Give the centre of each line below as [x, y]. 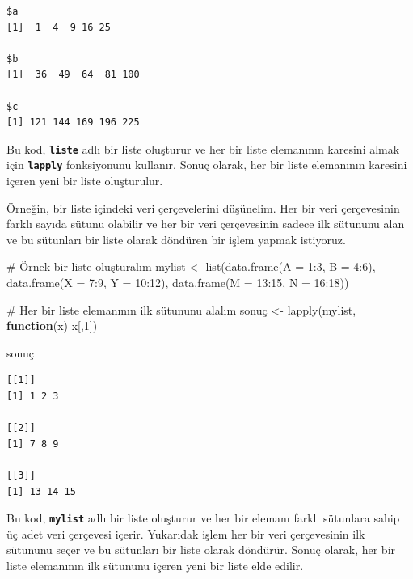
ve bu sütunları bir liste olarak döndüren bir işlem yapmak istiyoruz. [176, 239]
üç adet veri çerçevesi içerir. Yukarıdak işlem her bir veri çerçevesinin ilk [186, 533]
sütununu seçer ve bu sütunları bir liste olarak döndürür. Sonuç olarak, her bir [201, 549]
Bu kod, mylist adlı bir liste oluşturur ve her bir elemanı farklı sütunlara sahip [203, 518]
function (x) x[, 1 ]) [52, 325]
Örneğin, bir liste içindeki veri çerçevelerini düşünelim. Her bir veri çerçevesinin [203, 207]
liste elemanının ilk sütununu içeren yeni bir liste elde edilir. [155, 565]
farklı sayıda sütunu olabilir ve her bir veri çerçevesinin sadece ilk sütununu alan [206, 224]
